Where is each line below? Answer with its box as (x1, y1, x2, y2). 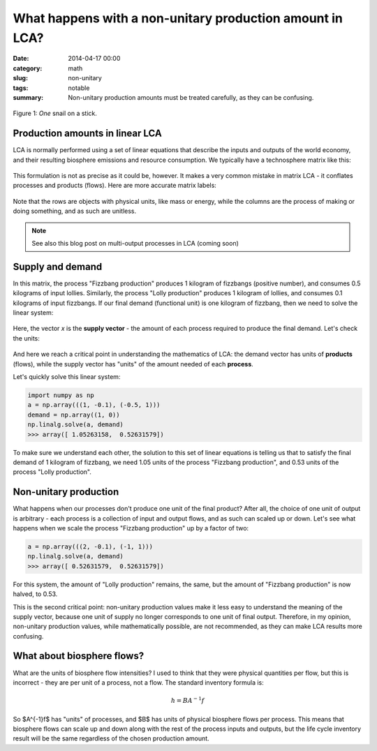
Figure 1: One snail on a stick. (13, 109, 98, 118)
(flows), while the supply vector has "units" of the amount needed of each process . (13, 359, 254, 368)
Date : (13, 54, 29, 63)
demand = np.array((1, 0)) (27, 410, 120, 419)
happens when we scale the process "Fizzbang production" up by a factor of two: (13, 523, 249, 532)
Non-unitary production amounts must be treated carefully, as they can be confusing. (68, 93, 314, 101)
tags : (13, 84, 29, 92)
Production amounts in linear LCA (13, 128, 162, 140)
